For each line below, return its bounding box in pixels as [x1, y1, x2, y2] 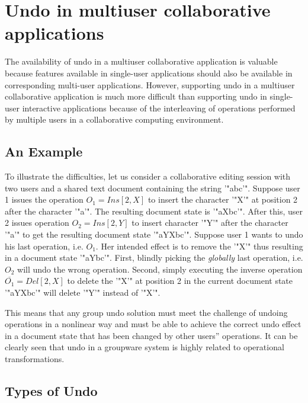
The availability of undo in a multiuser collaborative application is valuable [5, 55, 278, 68]
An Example [5, 142, 83, 161]
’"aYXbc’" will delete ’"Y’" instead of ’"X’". [5, 286, 161, 299]
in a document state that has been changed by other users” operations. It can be [5, 329, 298, 341]
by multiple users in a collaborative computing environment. [5, 113, 224, 126]
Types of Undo [5, 381, 98, 399]
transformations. [5, 352, 65, 364]
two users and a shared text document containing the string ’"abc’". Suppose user [5, 181, 300, 194]
